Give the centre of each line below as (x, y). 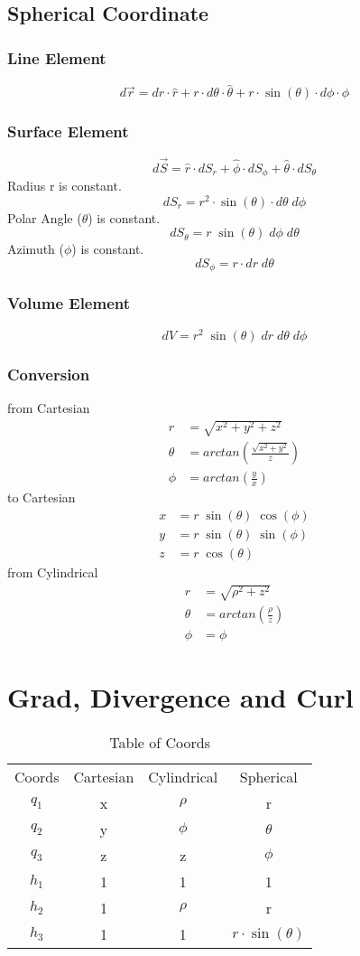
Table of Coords (160, 743)
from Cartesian (49, 407)
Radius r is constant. (65, 186)
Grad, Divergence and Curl (180, 697)
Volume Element (69, 303)
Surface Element (68, 131)
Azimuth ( (36, 249)
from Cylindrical (53, 572)
